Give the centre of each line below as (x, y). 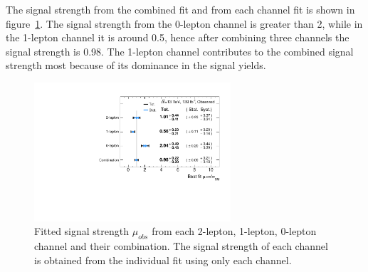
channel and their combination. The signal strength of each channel (181, 246)
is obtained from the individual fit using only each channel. (163, 260)
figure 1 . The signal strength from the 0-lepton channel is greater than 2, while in (184, 23)
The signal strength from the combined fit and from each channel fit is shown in (180, 9)
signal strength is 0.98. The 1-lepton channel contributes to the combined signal (180, 51)
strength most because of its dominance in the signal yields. (136, 65)
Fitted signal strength (82, 231)
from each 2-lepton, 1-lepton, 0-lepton (234, 231)
